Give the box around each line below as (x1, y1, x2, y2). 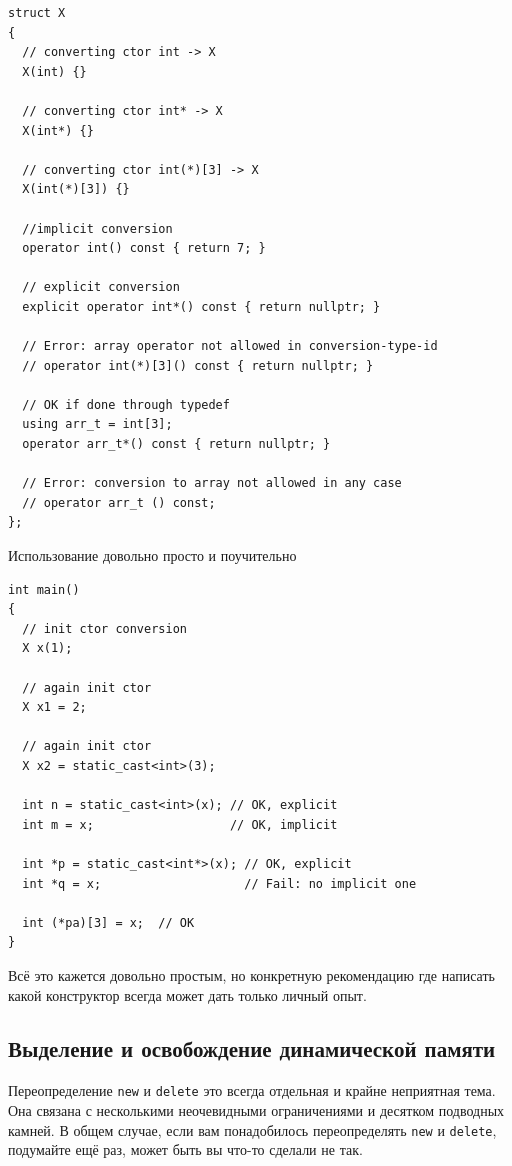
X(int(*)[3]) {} (22, 182, 130, 197)
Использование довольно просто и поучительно (8, 545, 297, 566)
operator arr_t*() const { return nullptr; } (22, 437, 331, 452)
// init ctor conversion (22, 621, 187, 636)
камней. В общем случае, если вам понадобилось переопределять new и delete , (8, 1119, 497, 1140)
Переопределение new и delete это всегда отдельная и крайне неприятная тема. (8, 1080, 496, 1101)
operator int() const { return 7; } (22, 241, 266, 256)
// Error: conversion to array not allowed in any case (22, 476, 402, 491)
